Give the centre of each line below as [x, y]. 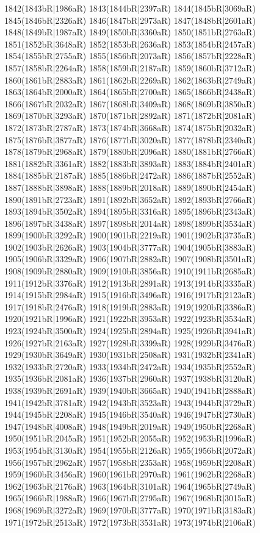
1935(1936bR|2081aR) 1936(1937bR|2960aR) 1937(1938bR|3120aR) [130, 378]
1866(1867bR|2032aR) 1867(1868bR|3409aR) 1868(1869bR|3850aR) [130, 103]
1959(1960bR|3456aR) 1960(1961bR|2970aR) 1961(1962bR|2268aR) [130, 474]
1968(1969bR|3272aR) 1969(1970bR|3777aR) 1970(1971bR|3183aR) [130, 510]
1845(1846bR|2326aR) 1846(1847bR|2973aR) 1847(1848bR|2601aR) [130, 20]
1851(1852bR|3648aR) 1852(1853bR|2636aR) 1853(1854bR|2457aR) [130, 44]
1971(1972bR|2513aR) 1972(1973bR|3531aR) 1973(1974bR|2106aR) [130, 522]
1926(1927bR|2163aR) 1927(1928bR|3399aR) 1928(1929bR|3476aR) [130, 342]
